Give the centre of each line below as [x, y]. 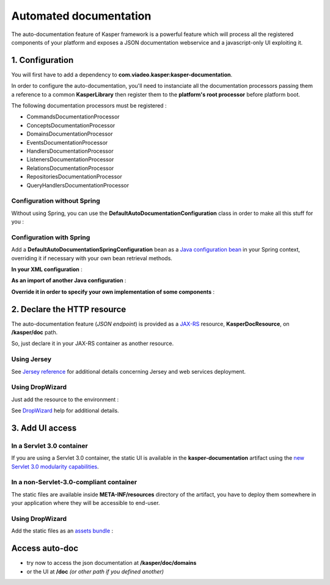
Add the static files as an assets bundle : [62, 531]
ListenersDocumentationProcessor [70, 159]
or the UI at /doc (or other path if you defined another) [95, 572]
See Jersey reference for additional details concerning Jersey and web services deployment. [128, 371]
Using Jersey [31, 359]
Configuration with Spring [51, 237]
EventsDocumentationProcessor [67, 142]
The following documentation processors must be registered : [89, 106]
